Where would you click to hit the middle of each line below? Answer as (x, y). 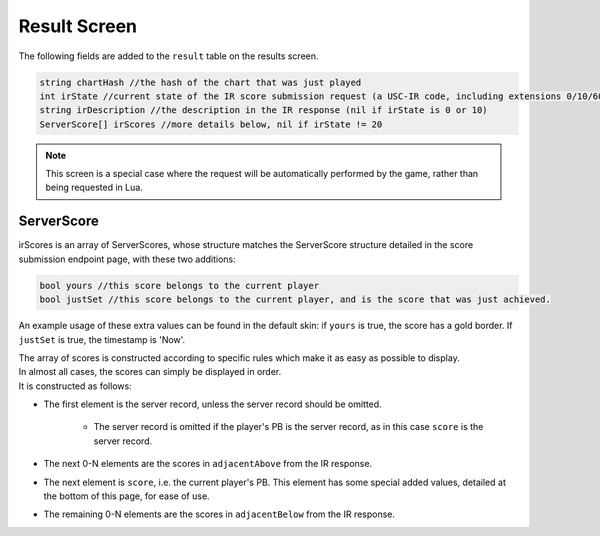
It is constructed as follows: (75, 386)
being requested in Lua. (94, 187)
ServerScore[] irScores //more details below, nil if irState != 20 (211, 124)
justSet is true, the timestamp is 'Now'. (102, 339)
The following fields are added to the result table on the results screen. (168, 56)
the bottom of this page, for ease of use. (126, 496)
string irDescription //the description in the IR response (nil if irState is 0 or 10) (264, 110)
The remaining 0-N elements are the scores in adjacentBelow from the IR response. (219, 514)
